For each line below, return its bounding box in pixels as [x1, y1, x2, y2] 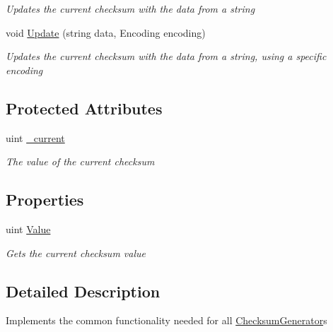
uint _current [6, 130, 65, 145]
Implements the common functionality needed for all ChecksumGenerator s [6, 313, 327, 328]
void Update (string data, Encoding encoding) [6, 25, 206, 40]
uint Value [6, 221, 51, 236]
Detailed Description [6, 280, 160, 302]
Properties [6, 189, 84, 211]
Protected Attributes [6, 97, 163, 119]
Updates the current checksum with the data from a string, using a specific [6, 49, 327, 64]
